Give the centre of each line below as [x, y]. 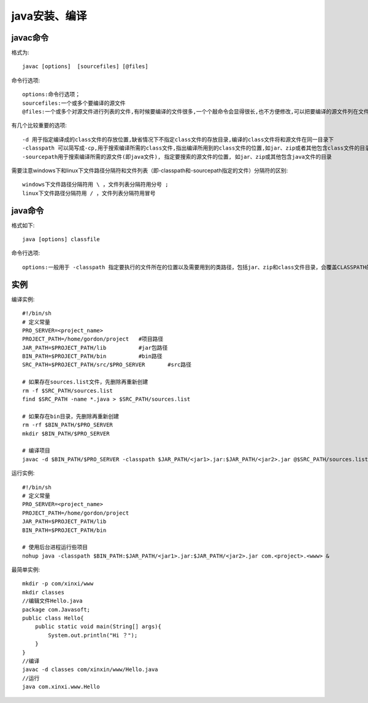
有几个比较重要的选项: [39, 125]
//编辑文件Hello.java [52, 601]
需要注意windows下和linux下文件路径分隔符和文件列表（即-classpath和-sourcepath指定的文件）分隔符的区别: [150, 170]
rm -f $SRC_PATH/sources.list [68, 390]
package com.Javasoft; [56, 609]
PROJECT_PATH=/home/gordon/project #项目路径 [93, 339]
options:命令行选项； [52, 94]
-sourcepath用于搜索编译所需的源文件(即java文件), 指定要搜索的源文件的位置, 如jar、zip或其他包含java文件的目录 [177, 157]
